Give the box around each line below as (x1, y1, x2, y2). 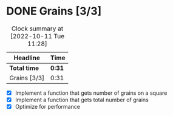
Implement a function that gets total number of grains (15, 96, 149, 103)
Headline (13, 53, 41, 62)
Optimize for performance (15, 103, 81, 111)
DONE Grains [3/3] (6, 4, 102, 18)
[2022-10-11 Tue (10, 32, 65, 40)
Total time (9, 64, 39, 72)
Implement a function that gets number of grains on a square (15, 89, 168, 97)
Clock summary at (11, 24, 64, 33)
